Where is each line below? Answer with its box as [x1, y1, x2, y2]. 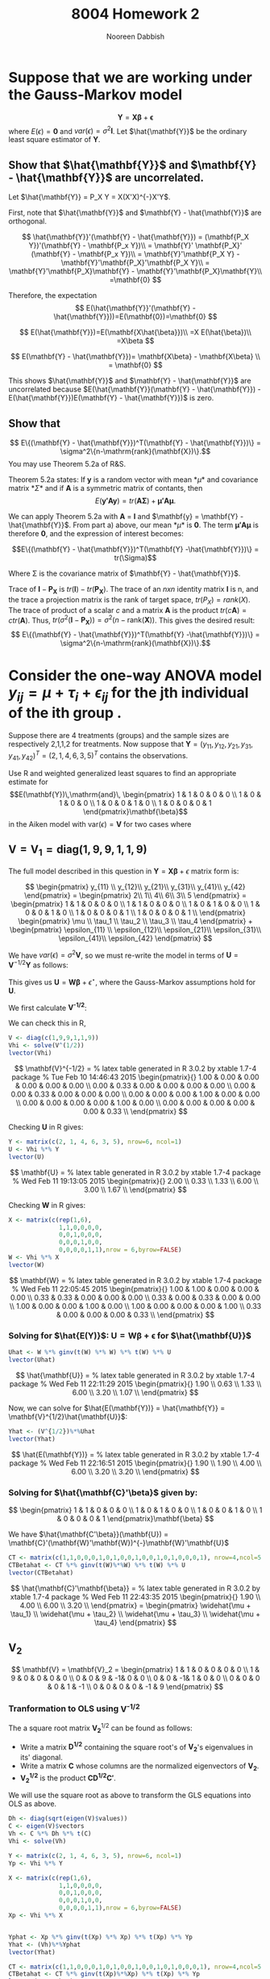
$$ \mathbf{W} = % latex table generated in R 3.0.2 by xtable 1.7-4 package [9, 1275, 262, 1285]
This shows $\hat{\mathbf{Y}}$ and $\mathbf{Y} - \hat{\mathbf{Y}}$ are [8, 376, 251, 386]
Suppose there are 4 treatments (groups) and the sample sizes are [8, 730, 230, 740]
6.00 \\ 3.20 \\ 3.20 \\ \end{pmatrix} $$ [71, 1466, 200, 1476]
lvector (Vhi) [8, 1049, 52, 1058]
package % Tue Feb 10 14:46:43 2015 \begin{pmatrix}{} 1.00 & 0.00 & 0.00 [11, 1072, 260, 1082]
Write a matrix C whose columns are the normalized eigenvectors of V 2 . [19, 1761, 260, 1772]
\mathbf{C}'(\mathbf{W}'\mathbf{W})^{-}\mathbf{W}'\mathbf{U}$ [8, 1537, 230, 1547]
